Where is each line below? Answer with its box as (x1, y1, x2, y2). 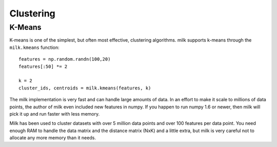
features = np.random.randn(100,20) (18, 57, 111, 62)
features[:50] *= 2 (18, 63, 68, 69)
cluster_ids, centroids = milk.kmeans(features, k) (18, 85, 151, 91)
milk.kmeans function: (9, 44, 60, 50)
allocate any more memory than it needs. (9, 135, 96, 141)
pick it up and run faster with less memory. (9, 111, 100, 117)
